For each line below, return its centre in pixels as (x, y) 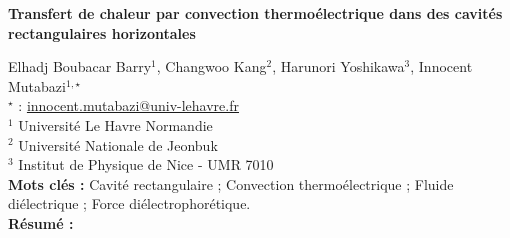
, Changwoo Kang (211, 66)
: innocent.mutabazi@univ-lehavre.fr (128, 105)
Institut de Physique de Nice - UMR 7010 (146, 164)
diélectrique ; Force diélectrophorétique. (129, 203)
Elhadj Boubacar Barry (80, 66)
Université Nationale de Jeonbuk (118, 144)
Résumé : (41, 222)
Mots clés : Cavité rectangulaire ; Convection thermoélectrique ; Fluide (231, 183)
